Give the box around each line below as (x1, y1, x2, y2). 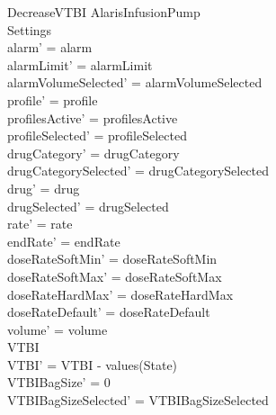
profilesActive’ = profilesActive (7, 108, 178, 127)
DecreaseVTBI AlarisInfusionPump (7, 3, 200, 21)
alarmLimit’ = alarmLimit (7, 55, 153, 74)
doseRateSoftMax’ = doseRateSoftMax (7, 266, 222, 285)
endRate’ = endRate (7, 231, 120, 250)
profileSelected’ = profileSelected (7, 126, 187, 145)
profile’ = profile (7, 90, 98, 109)
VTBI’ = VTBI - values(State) (7, 355, 178, 374)
